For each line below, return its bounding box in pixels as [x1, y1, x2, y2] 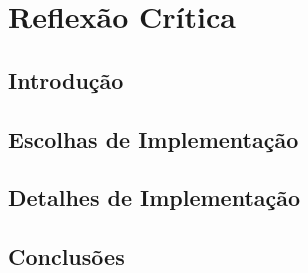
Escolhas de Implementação [8, 123, 299, 154]
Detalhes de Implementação [8, 182, 301, 213]
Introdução [8, 64, 124, 95]
